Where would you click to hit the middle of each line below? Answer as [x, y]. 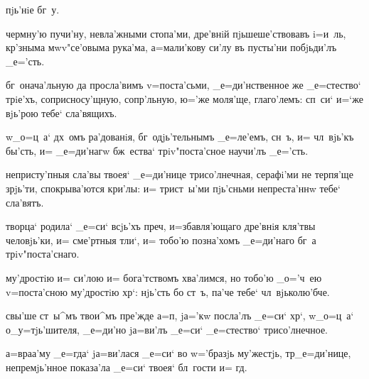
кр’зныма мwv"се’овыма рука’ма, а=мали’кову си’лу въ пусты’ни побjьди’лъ [171, 47]
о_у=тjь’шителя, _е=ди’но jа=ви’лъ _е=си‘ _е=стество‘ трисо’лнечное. [167, 329]
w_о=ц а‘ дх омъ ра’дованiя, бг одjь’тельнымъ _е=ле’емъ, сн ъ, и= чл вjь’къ [180, 137]
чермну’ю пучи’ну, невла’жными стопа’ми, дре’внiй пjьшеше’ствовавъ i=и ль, [176, 33]
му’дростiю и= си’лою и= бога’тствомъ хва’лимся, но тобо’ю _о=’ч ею [164, 277]
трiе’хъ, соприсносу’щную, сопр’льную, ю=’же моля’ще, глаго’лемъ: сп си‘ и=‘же [184, 98]
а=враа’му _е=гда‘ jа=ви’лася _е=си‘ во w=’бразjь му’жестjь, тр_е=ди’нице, [178, 353]
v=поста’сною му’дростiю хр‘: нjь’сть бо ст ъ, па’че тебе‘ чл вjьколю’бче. [168, 291]
